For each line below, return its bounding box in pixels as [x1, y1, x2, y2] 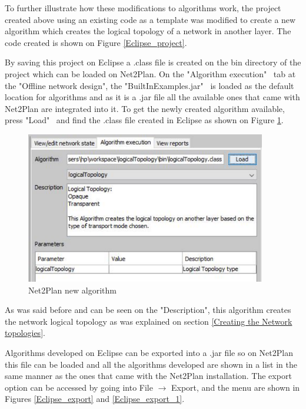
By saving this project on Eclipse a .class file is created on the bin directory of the [5, 56, 301, 68]
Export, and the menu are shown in [171, 381, 300, 393]
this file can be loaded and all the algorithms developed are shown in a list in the [5, 358, 297, 370]
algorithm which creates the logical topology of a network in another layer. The [5, 25, 291, 37]
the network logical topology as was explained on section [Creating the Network [5, 315, 292, 327]
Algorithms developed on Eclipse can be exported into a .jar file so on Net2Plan [5, 347, 293, 359]
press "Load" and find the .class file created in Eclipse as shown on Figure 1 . [5, 114, 284, 126]
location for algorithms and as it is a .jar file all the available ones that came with [5, 91, 300, 103]
